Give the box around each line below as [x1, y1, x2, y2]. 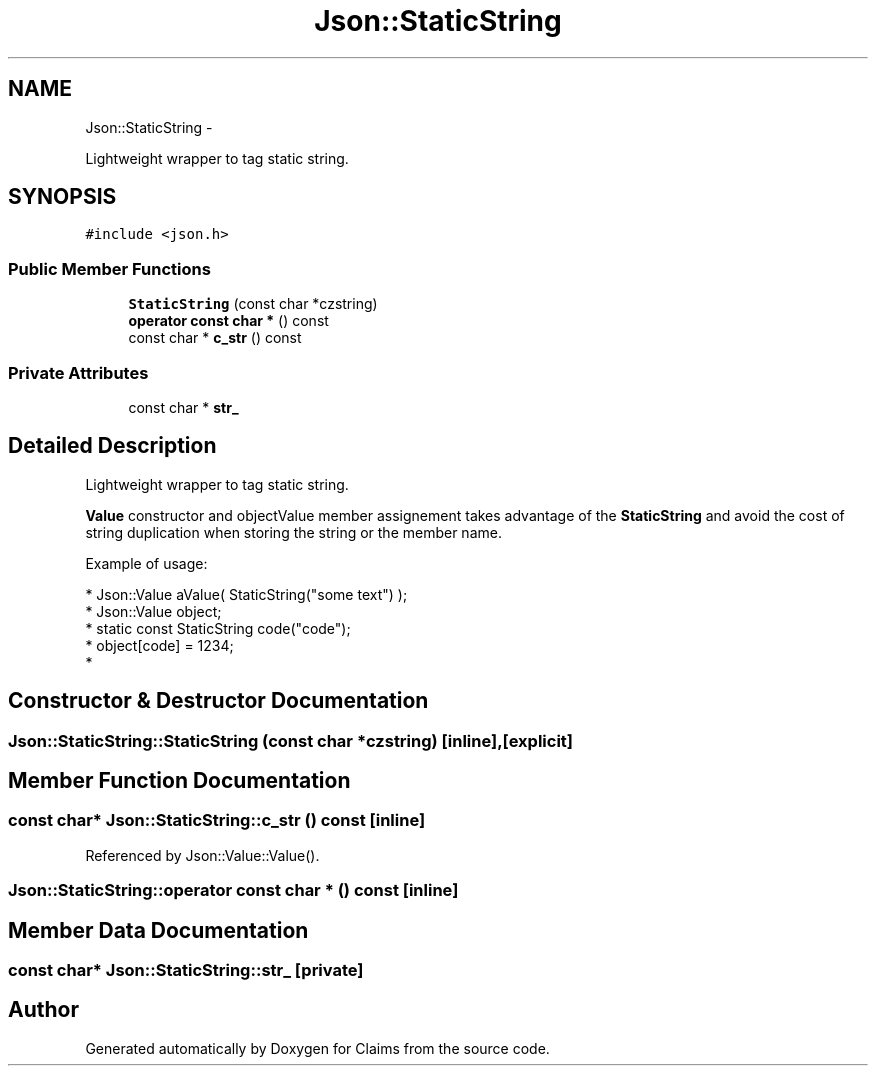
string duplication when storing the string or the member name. [85, 523, 502, 541]
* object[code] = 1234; [85, 636, 234, 654]
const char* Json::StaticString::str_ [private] [8, 960, 364, 981]
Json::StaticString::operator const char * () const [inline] [8, 880, 459, 901]
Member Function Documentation [8, 768, 351, 794]
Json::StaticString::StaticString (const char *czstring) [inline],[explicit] [8, 730, 573, 751]
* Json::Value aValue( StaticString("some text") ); [85, 585, 408, 603]
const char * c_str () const [128, 329, 302, 347]
